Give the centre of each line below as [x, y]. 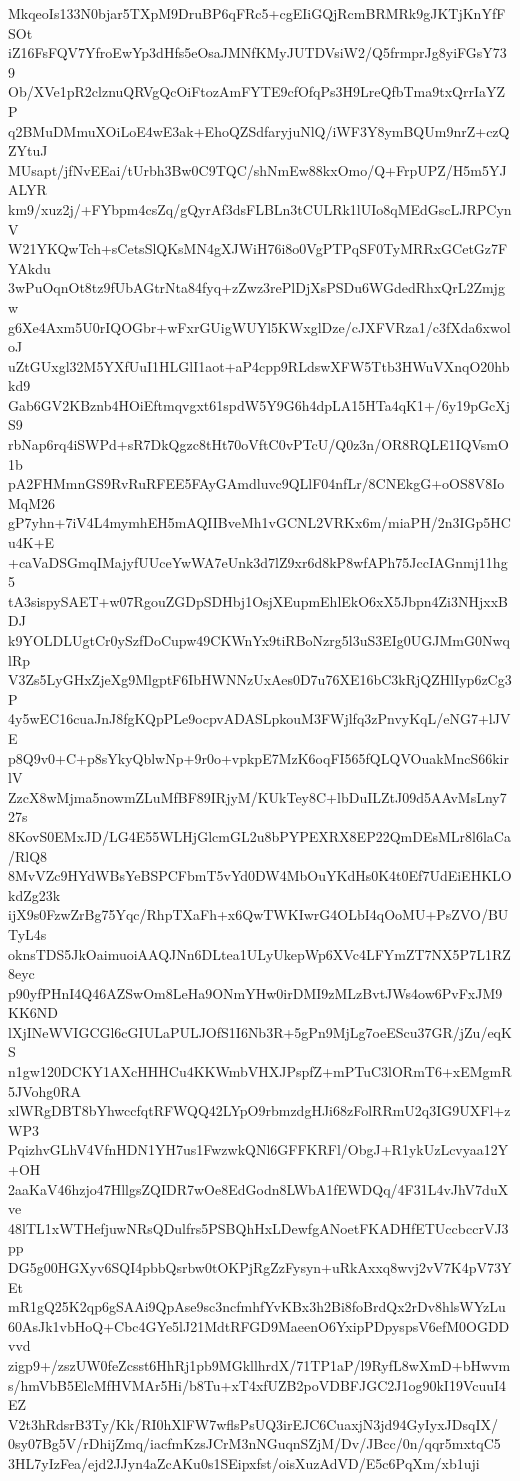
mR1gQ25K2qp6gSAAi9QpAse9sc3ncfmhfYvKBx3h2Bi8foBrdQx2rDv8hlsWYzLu [257, 1306]
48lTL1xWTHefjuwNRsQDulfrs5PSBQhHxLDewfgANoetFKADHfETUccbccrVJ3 [258, 1227]
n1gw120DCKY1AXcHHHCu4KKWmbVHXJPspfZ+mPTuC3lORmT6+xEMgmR [260, 1071]
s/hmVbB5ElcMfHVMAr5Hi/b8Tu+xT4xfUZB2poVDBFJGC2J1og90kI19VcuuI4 [257, 1384]
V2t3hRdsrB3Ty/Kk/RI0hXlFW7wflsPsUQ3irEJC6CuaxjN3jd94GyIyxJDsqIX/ [253, 1423]
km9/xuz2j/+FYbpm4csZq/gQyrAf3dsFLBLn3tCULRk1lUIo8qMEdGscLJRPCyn [260, 208]
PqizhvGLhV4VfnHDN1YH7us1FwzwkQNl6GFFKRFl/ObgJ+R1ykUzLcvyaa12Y [258, 1149]
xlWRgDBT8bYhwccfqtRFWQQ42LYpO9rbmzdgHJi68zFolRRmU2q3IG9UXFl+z [259, 1110]
